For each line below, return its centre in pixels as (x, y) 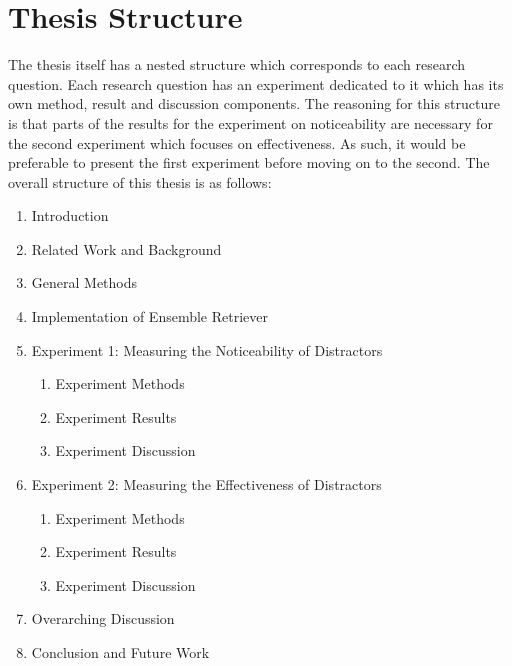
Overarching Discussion (103, 618)
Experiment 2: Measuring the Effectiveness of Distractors (206, 484)
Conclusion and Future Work (120, 652)
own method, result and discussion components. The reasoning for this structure (254, 103)
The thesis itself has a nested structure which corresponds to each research (237, 64)
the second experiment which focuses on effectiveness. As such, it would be (237, 142)
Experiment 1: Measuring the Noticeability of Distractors (207, 349)
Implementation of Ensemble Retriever (149, 316)
